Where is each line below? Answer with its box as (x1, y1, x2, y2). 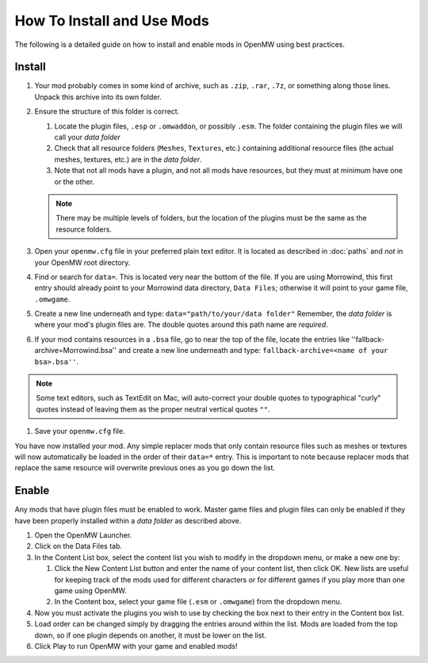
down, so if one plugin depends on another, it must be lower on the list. (34, 630, 267, 640)
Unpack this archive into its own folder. (34, 92, 162, 102)
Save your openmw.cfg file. (34, 427, 126, 436)
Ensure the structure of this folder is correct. (34, 107, 180, 117)
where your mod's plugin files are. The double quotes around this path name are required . (34, 320, 328, 329)
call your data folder (54, 132, 120, 142)
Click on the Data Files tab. (34, 542, 123, 551)
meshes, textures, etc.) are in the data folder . (54, 155, 202, 164)
